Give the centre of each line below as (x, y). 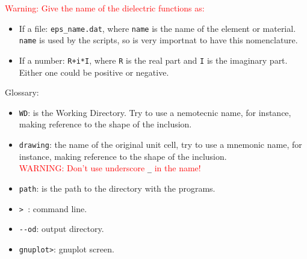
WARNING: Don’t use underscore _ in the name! (110, 168)
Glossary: (22, 92)
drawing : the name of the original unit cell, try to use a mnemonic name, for (160, 144)
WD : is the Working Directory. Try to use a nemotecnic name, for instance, (155, 112)
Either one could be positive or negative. (94, 72)
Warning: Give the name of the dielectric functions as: (105, 8)
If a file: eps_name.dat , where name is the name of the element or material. (157, 28)
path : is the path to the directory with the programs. (117, 188)
